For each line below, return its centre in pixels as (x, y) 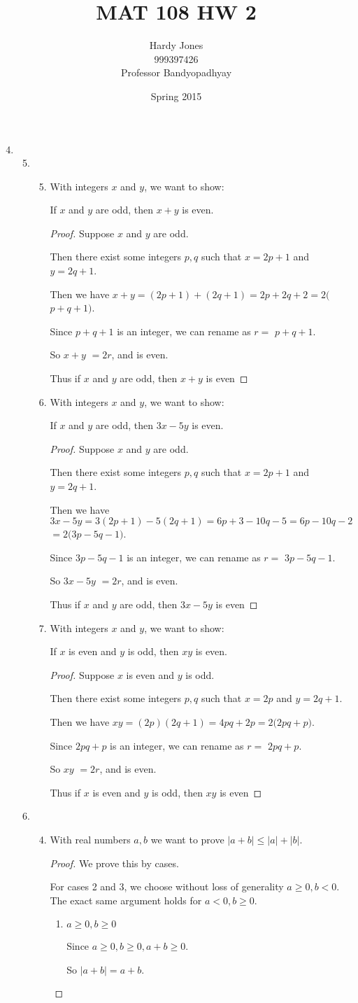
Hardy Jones (176, 45)
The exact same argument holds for (126, 900)
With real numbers (90, 839)
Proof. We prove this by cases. (114, 863)
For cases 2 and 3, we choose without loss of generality (167, 886)
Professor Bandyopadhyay (176, 72)
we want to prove (187, 839)
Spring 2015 (176, 96)
